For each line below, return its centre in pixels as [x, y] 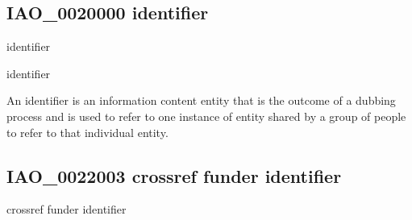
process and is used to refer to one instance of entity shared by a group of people [206, 116]
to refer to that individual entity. [87, 132]
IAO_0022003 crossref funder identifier [174, 175]
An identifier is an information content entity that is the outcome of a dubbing [201, 100]
